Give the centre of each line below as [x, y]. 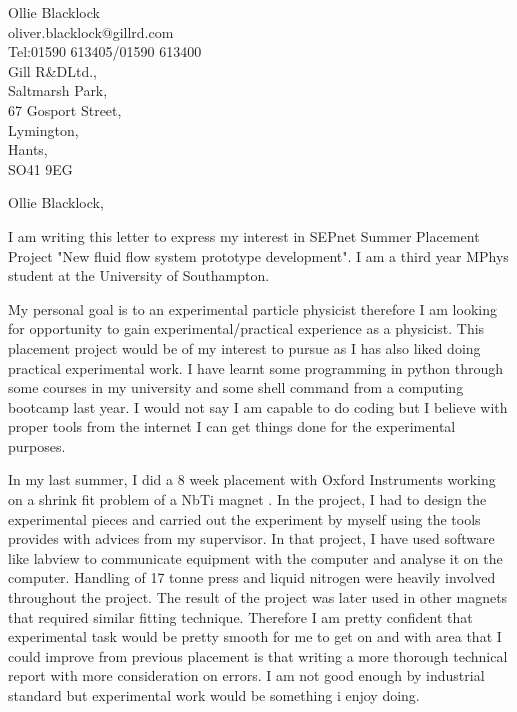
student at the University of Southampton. [139, 275]
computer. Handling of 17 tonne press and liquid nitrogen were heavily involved [252, 577]
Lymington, [43, 129]
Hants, [28, 149]
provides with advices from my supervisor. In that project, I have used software [251, 538]
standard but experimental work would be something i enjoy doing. [214, 695]
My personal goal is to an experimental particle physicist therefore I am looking [252, 308]
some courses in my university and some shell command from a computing [236, 387]
